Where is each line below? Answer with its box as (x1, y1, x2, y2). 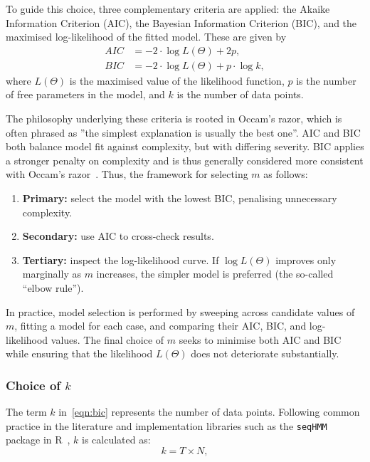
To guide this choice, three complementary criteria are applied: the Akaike (6, 1, 330, 16)
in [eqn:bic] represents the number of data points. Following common (58, 404, 360, 419)
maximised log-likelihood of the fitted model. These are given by (6, 29, 287, 44)
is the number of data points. (176, 87, 304, 102)
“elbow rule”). (22, 280, 84, 295)
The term (6, 404, 47, 419)
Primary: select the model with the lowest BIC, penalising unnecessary (22, 191, 337, 205)
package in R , (6, 432, 70, 447)
